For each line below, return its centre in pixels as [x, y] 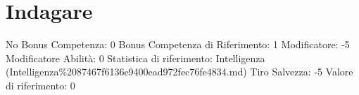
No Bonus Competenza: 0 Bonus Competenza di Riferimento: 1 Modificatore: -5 [178, 44]
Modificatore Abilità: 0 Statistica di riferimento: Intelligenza [136, 58]
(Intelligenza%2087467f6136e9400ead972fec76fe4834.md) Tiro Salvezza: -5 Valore [179, 72]
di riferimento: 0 [40, 85]
